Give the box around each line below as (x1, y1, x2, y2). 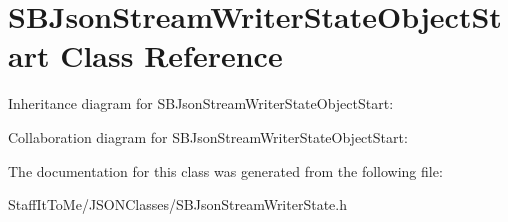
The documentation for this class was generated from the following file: (8, 160, 443, 181)
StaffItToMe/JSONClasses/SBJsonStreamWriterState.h (8, 194, 347, 215)
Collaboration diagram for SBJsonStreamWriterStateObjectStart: (8, 126, 408, 147)
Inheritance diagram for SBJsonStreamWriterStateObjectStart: (8, 93, 394, 114)
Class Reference (60, 35, 283, 76)
